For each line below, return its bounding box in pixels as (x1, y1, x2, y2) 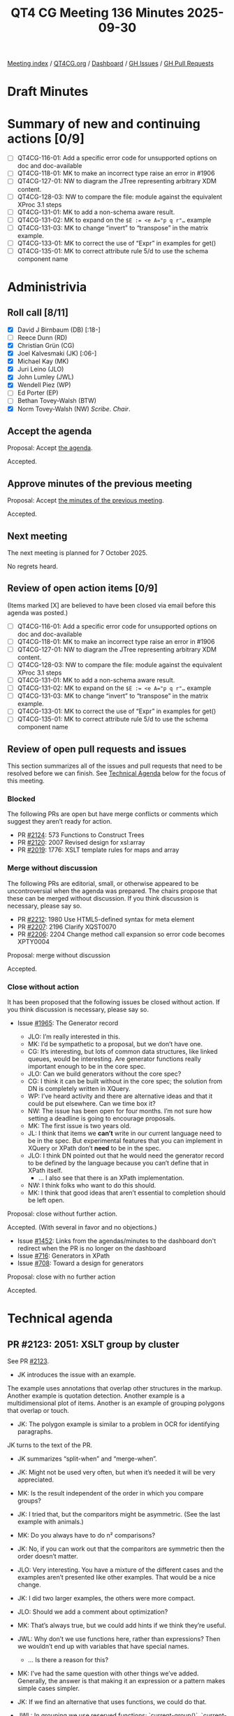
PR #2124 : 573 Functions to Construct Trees (17, 831, 145, 839)
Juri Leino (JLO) (17, 365, 64, 374)
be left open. (27, 1196, 65, 1204)
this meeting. (7, 777, 45, 785)
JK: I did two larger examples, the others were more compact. (17, 1594, 196, 1603)
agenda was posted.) (7, 608, 68, 617)
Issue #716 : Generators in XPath (17, 1251, 110, 1260)
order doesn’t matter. (17, 1552, 78, 1561)
